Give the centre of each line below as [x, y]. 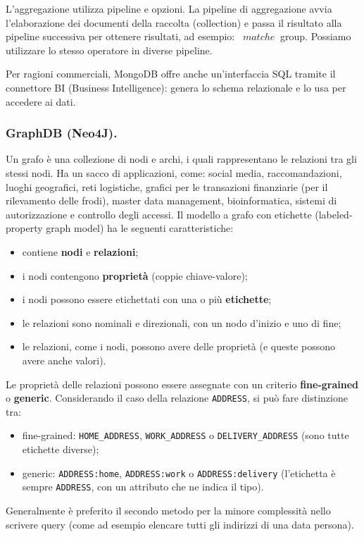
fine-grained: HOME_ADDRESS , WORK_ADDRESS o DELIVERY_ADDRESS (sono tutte [186, 435]
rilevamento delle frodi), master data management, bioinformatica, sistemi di [171, 200]
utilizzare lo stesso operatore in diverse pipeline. [109, 50]
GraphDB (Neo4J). [62, 133]
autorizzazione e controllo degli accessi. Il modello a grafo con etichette [159, 214]
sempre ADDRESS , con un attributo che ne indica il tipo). [143, 487]
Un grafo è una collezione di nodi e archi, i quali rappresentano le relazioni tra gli [181, 159]
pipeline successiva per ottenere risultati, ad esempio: [120, 36]
